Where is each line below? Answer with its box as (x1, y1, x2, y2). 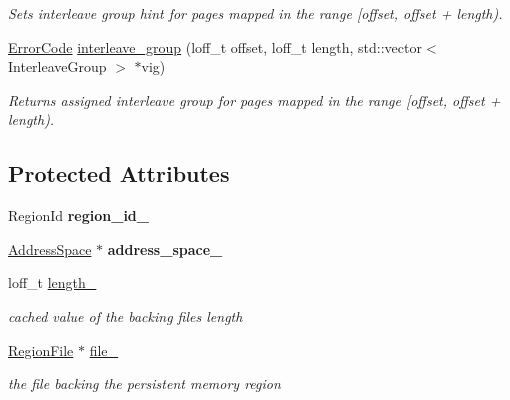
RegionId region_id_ (8, 205, 149, 226)
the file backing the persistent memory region (8, 373, 281, 394)
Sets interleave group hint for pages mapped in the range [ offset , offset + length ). (8, 3, 503, 23)
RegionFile (8, 339, 74, 360)
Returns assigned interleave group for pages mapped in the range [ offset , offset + (8, 89, 501, 110)
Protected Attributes (8, 158, 230, 189)
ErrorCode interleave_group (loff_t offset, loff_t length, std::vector (8, 36, 422, 57)
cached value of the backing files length (8, 305, 243, 326)
